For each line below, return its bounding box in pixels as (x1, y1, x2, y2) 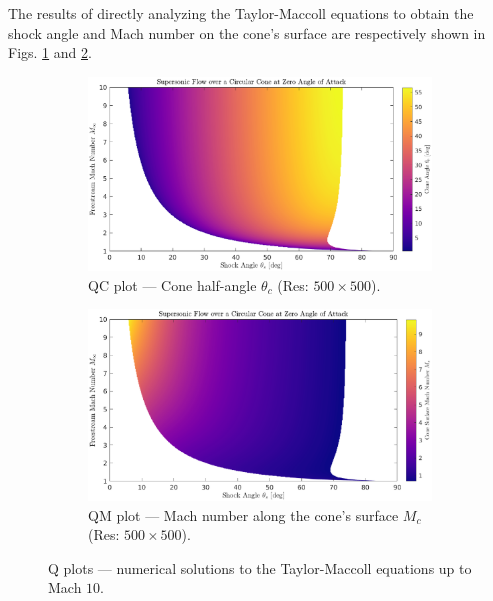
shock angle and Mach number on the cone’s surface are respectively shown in (8, 22, 486, 43)
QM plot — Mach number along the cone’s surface (88, 504, 399, 525)
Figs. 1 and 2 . (8, 42, 92, 63)
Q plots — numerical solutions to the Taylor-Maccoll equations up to (48, 557, 472, 578)
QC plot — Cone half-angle (88, 274, 257, 295)
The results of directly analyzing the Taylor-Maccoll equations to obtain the (8, 3, 474, 23)
